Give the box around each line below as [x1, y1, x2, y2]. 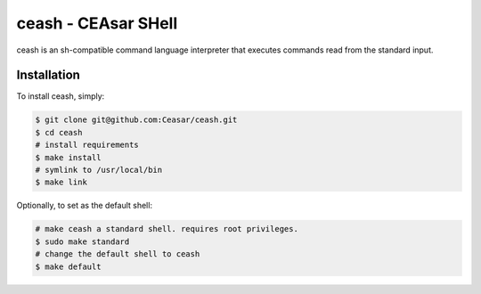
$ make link [35, 177, 88, 187]
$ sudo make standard [35, 236, 130, 247]
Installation [16, 68, 80, 83]
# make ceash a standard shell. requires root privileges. [35, 224, 298, 234]
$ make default [35, 261, 102, 272]
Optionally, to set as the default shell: [16, 200, 153, 211]
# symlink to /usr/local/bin [35, 165, 163, 175]
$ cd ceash [35, 127, 83, 137]
